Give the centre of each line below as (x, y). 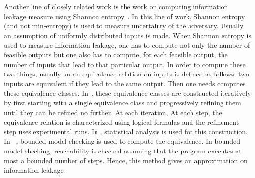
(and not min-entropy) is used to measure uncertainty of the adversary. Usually (124, 26)
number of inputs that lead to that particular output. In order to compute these (125, 64)
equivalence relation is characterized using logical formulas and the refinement (122, 122)
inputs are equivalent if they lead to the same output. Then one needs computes (125, 83)
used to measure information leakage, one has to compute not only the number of (127, 45)
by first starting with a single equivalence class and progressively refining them (123, 102)
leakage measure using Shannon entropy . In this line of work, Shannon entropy (125, 16)
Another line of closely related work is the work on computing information (116, 6)
